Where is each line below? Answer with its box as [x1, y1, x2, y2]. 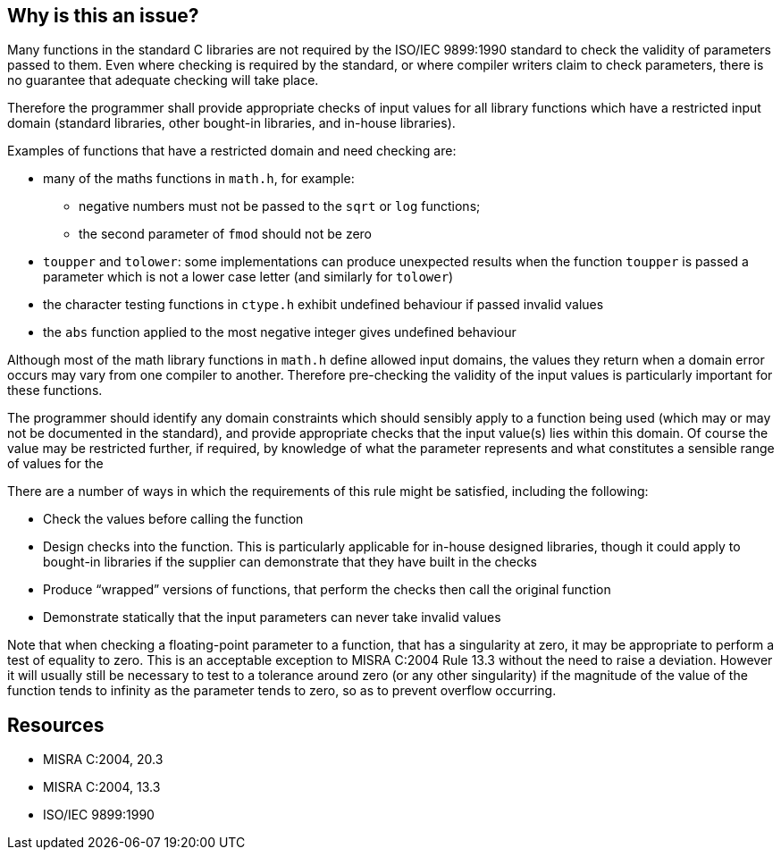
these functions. [7, 382, 103, 399]
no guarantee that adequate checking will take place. [7, 72, 319, 88]
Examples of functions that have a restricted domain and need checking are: [7, 143, 457, 159]
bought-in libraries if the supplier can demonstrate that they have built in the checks [43, 554, 538, 570]
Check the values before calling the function [43, 511, 304, 527]
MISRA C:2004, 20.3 [43, 752, 164, 768]
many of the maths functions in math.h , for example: [43, 171, 355, 187]
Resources [7, 713, 105, 736]
